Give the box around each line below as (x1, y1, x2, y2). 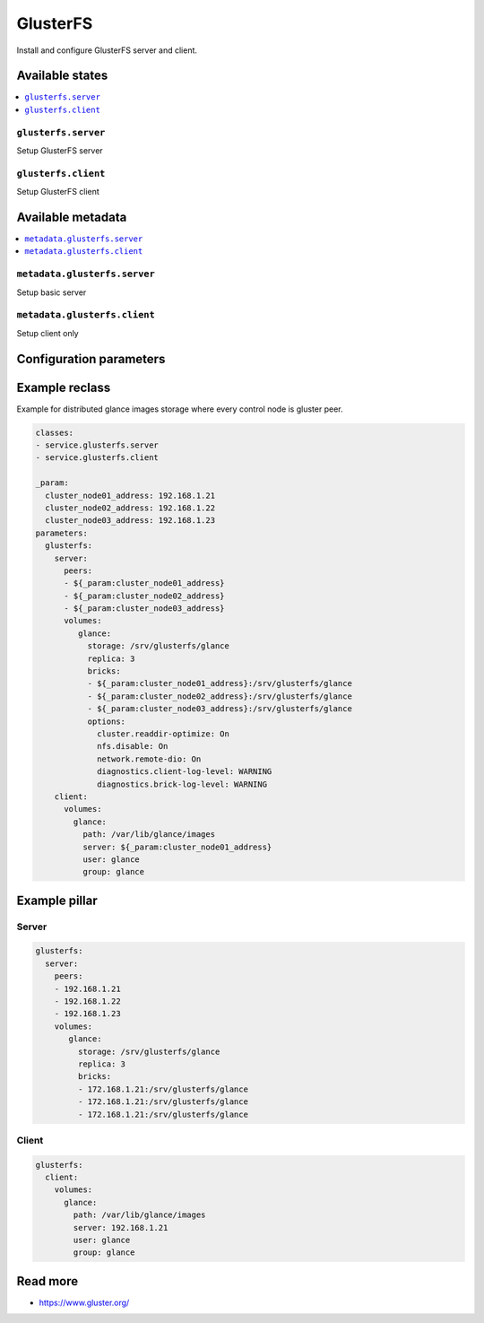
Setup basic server (16, 287, 87, 298)
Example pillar (16, 892, 98, 908)
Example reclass (16, 379, 111, 395)
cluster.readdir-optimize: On (97, 728, 230, 739)
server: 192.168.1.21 (73, 1223, 169, 1232)
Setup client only (16, 327, 80, 338)
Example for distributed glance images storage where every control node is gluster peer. (16, 404, 343, 414)
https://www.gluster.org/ (39, 1297, 130, 1308)
